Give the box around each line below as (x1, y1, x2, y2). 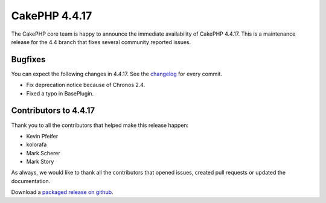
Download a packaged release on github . (11, 188, 114, 196)
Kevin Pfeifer (26, 132, 59, 140)
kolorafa (26, 141, 47, 148)
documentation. (11, 177, 51, 184)
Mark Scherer (26, 149, 60, 156)
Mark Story (26, 158, 54, 166)
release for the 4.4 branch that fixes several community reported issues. (11, 38, 191, 45)
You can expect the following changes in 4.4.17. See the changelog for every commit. (11, 70, 223, 77)
